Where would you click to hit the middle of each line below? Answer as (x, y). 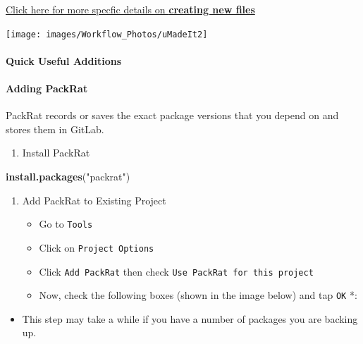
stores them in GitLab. (55, 129)
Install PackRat (56, 153)
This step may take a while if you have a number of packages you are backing (190, 318)
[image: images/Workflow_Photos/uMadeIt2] (107, 34)
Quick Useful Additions (64, 60)
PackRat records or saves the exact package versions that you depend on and (172, 115)
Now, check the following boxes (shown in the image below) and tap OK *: (198, 295)
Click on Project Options (97, 247)
